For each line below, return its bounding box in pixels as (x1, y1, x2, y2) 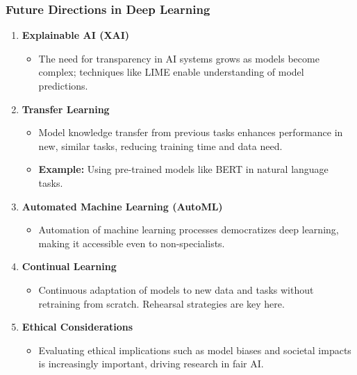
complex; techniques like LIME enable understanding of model (38, 65, 304, 79)
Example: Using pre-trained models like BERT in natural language (38, 162, 329, 176)
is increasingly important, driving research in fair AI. (38, 356, 264, 371)
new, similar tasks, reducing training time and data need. (38, 138, 283, 153)
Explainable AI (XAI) (22, 28, 130, 42)
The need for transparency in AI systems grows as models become (38, 51, 319, 65)
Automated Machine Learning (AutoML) (22, 199, 223, 213)
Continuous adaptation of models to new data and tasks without (38, 282, 314, 297)
